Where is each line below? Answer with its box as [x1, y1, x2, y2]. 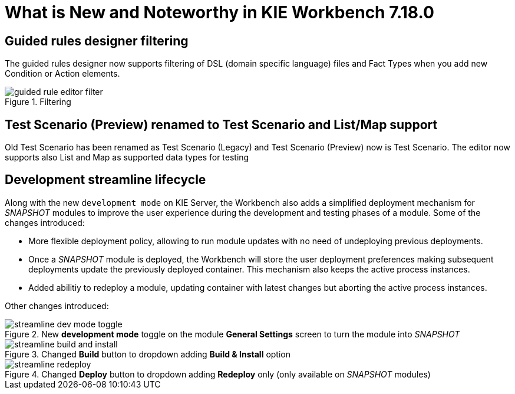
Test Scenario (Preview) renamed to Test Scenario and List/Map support [5, 117, 438, 132]
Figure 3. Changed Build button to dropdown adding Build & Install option [5, 349, 290, 359]
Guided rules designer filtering [5, 33, 189, 48]
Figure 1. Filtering [5, 97, 71, 107]
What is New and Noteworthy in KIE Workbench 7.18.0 [5, 2, 434, 22]
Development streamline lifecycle [5, 172, 206, 188]
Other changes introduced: [5, 300, 109, 311]
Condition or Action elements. [5, 68, 120, 79]
